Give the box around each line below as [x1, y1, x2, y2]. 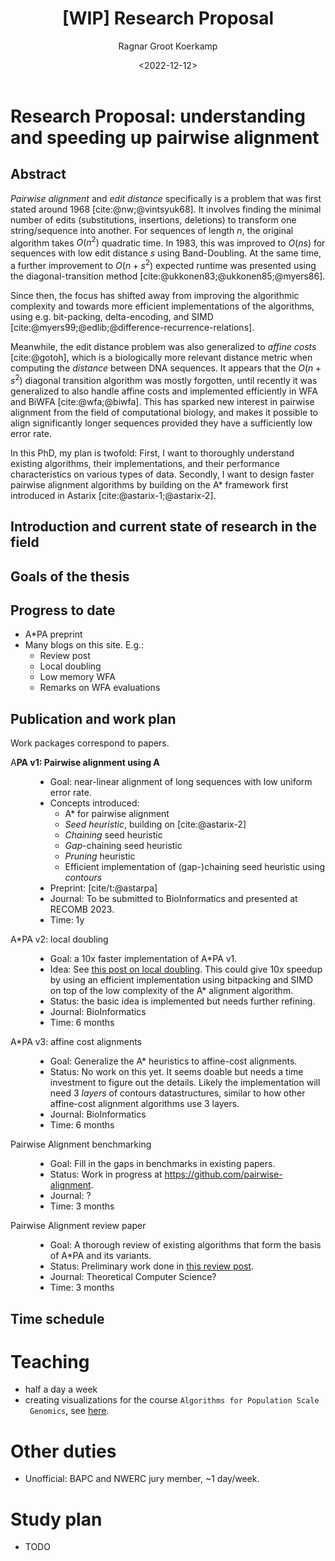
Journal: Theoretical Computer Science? [49, 1271, 217, 1283]
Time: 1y [49, 914, 85, 926]
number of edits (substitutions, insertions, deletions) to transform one [10, 213, 297, 226]
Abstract [10, 166, 67, 183]
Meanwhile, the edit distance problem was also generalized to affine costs [10, 341, 317, 353]
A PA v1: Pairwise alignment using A [10, 757, 160, 769]
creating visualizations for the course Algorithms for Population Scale [24, 1394, 320, 1406]
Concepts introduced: [49, 797, 140, 809]
